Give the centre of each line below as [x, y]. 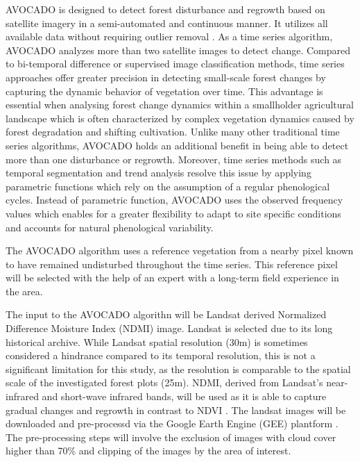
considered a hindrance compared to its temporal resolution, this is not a [161, 355]
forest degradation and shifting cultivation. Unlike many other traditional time [173, 132]
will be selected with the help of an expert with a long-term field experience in [172, 278]
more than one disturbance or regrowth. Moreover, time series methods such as [174, 159]
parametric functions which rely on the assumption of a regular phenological [168, 186]
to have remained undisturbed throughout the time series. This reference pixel [172, 264]
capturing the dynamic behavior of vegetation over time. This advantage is [164, 91]
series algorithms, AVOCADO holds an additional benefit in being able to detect [177, 145]
